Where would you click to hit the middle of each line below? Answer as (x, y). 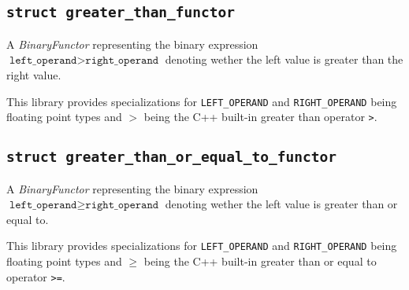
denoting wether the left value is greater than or (281, 204)
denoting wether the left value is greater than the (284, 59)
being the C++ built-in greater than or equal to (260, 261)
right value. (34, 74)
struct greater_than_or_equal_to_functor (171, 157)
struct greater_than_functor (121, 13)
